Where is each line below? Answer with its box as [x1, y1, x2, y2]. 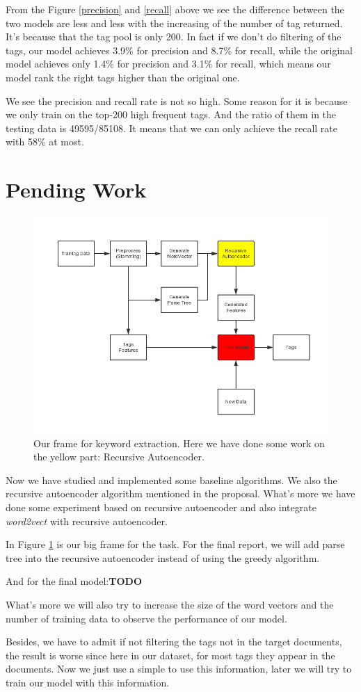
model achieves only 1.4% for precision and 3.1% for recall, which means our [6, 56, 331, 71]
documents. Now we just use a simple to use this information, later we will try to [6, 661, 352, 676]
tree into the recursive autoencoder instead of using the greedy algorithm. [6, 550, 320, 565]
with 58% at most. [6, 134, 84, 149]
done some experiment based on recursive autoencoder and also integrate [6, 500, 316, 515]
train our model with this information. [6, 675, 170, 689]
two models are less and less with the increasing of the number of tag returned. [6, 15, 343, 30]
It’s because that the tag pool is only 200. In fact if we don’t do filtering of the [6, 29, 342, 44]
